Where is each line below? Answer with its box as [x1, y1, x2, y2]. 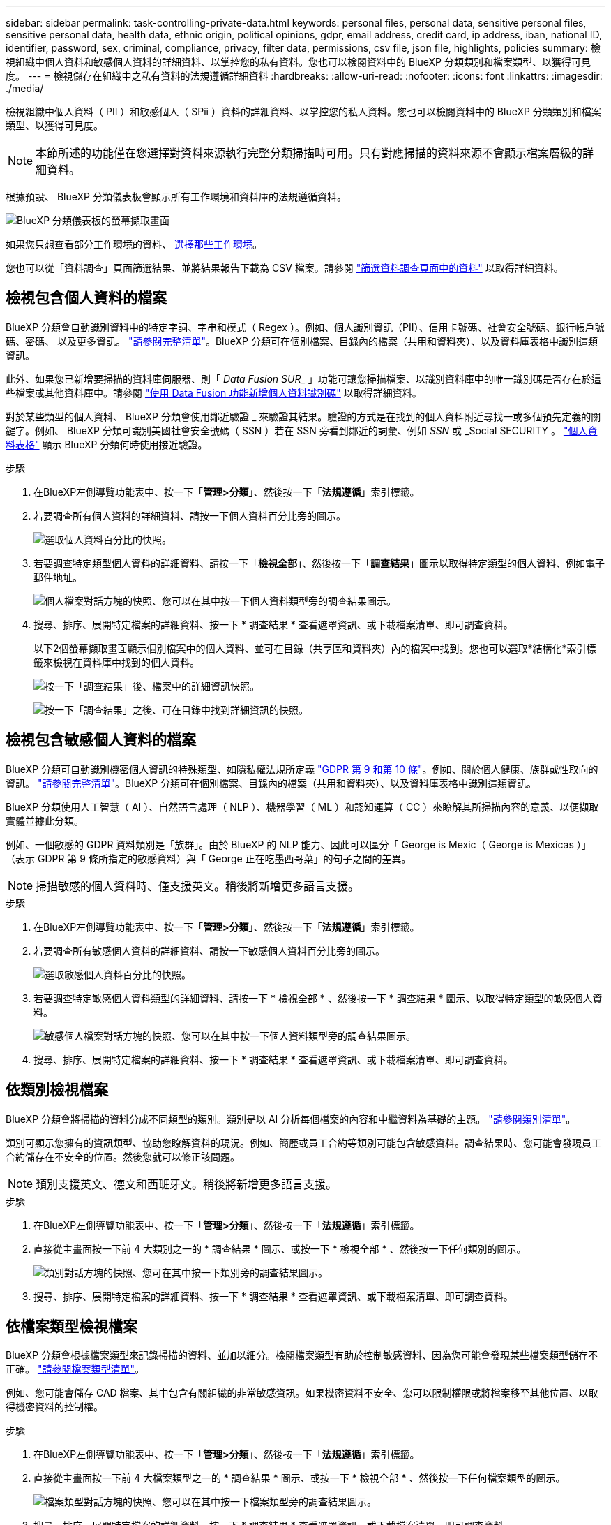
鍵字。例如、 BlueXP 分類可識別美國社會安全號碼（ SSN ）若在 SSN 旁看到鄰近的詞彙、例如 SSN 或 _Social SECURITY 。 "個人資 [6, 424, 598, 436]
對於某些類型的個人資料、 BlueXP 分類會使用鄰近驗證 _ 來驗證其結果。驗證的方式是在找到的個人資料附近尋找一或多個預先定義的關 [6, 410, 601, 422]
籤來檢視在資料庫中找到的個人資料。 [33, 656, 199, 668]
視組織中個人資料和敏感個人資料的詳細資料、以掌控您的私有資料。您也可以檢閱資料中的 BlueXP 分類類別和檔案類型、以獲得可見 [6, 56, 591, 68]
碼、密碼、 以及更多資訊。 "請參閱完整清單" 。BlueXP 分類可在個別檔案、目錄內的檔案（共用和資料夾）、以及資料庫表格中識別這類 [6, 334, 598, 347]
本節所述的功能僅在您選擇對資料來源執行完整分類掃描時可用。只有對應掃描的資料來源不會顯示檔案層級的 [36, 146, 583, 160]
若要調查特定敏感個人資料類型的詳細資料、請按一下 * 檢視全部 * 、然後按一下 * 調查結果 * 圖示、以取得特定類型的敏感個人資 [33, 992, 603, 1004]
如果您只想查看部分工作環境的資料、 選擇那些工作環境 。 [6, 238, 262, 250]
